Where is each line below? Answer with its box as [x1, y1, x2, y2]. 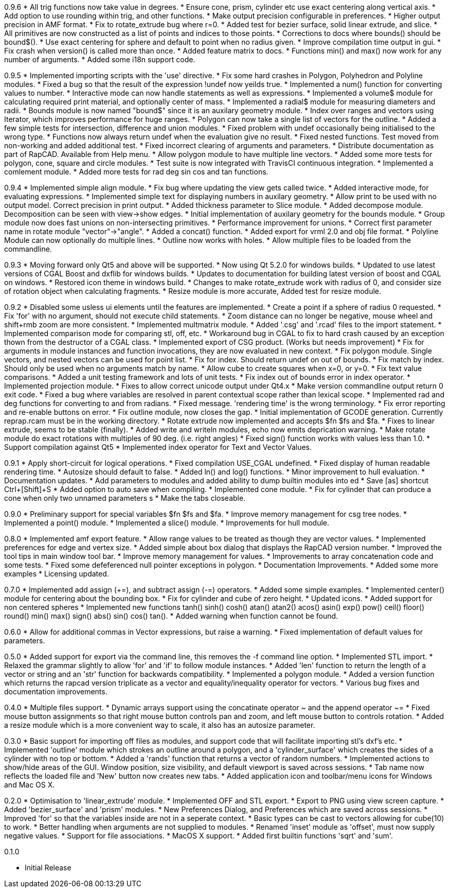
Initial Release [25, 863, 71, 872]
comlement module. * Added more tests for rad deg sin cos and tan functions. [4, 167, 268, 176]
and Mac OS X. [4, 780, 55, 789]
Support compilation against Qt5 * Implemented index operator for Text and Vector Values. [4, 443, 312, 451]
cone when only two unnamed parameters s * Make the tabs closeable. [4, 494, 246, 502]
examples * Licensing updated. [4, 569, 109, 578]
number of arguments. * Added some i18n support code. [4, 55, 195, 64]
